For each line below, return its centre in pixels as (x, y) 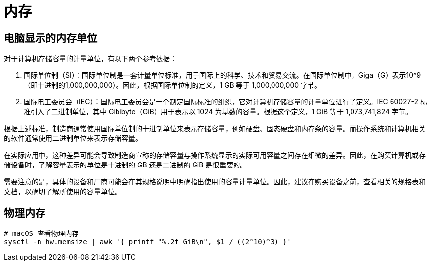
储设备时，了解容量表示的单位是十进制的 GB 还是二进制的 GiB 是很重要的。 (126, 165)
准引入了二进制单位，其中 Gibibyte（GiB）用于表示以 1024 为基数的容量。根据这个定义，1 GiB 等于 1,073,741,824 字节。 (218, 112)
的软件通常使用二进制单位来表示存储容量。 (73, 138)
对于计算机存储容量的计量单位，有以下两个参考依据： (90, 59)
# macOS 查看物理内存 (41, 234)
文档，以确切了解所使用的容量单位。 (63, 192)
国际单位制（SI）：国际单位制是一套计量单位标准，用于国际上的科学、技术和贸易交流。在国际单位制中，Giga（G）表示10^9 (222, 75)
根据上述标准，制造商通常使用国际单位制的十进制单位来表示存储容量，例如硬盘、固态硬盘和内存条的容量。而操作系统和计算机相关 (215, 129)
